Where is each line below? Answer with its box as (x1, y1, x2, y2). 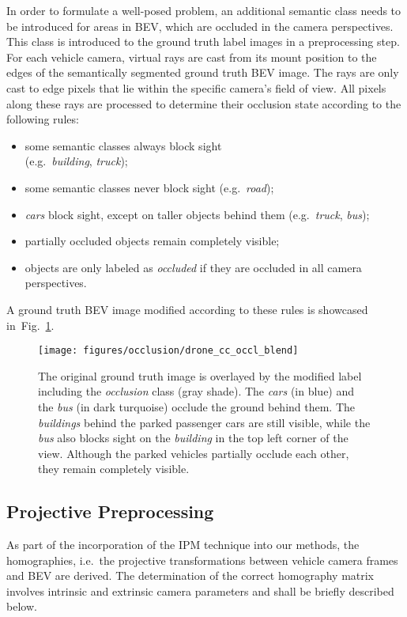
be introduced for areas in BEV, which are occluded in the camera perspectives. (6, 17, 394, 34)
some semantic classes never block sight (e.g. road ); (24, 179, 274, 195)
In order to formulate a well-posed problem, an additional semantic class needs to (6, 2, 401, 18)
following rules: (6, 111, 79, 127)
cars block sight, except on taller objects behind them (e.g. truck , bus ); (24, 206, 370, 222)
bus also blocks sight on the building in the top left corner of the (38, 430, 349, 446)
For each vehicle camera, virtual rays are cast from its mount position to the (6, 48, 377, 65)
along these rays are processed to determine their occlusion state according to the (6, 95, 401, 112)
